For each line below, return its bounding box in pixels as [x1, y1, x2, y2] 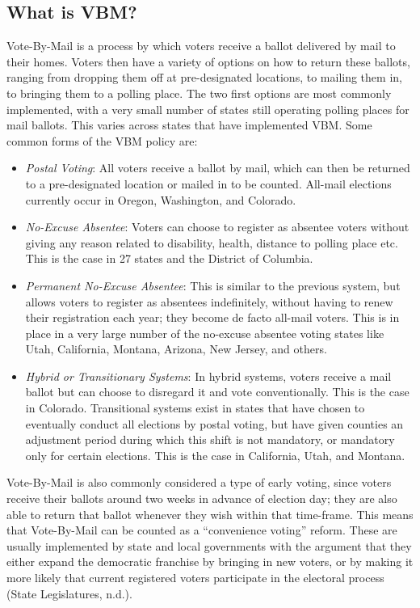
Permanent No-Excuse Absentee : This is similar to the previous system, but [25, 277, 401, 293]
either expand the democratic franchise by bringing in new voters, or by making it [6, 553, 414, 570]
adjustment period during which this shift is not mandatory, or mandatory [25, 431, 395, 448]
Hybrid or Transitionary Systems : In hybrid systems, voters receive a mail [25, 367, 392, 384]
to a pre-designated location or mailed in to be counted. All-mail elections [25, 175, 392, 192]
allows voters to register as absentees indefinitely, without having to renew [25, 293, 393, 310]
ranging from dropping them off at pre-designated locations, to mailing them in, [6, 69, 402, 86]
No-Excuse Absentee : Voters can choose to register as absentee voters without [25, 218, 409, 235]
